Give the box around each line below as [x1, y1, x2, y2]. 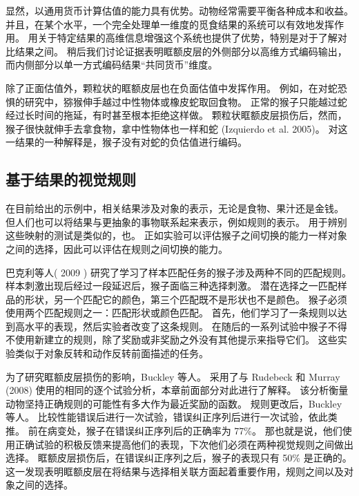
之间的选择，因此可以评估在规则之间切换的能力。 [6, 241, 228, 256]
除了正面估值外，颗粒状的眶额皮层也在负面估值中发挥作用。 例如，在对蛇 [6, 80, 338, 95]
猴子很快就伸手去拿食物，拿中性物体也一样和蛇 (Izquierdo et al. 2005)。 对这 [6, 121, 348, 135]
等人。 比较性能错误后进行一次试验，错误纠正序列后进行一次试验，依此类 [6, 410, 338, 424]
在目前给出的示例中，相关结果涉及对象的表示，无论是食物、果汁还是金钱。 [6, 201, 344, 216]
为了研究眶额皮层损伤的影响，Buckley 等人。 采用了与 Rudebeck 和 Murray [6, 369, 340, 383]
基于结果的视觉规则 [6, 169, 136, 190]
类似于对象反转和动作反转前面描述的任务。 [14, 346, 208, 361]
